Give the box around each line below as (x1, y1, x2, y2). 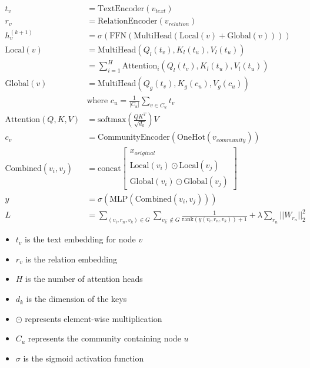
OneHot (177, 133, 205, 142)
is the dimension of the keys (26, 293, 127, 305)
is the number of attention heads (25, 272, 143, 285)
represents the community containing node (28, 332, 181, 344)
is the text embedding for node (25, 233, 136, 245)
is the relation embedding (25, 252, 118, 265)
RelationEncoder (98, 17, 158, 26)
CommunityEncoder (98, 133, 170, 142)
